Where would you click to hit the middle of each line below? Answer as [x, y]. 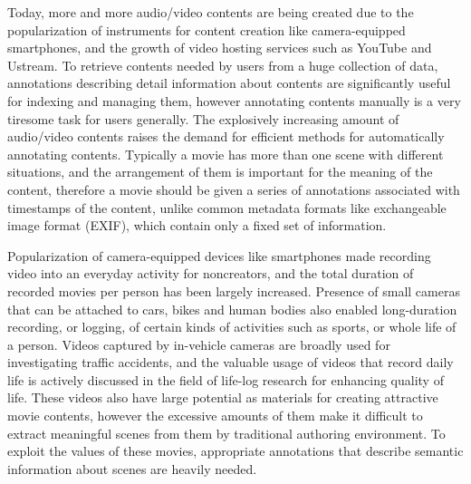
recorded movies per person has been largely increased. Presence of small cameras [234, 290]
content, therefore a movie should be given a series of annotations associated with [234, 189]
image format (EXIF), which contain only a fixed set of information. [197, 225]
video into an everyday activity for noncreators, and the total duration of [211, 273]
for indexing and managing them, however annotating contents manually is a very [234, 100]
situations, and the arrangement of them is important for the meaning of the [220, 172]
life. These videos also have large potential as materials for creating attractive [223, 397]
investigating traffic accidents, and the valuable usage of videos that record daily [231, 362]
